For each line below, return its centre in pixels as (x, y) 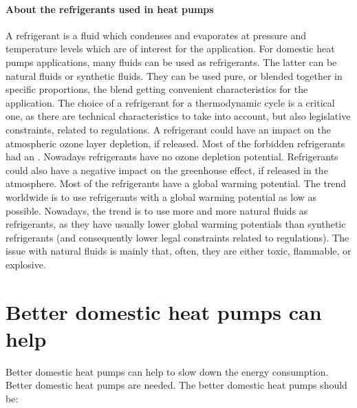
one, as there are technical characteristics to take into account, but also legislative (178, 116)
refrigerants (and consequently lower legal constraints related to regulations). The (177, 237)
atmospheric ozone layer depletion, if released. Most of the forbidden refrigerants (175, 143)
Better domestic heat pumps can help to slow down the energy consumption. (167, 371)
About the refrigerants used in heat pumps (110, 9)
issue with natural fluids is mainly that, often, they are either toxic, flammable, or (178, 251)
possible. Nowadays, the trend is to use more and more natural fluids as (157, 210)
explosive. (26, 264)
